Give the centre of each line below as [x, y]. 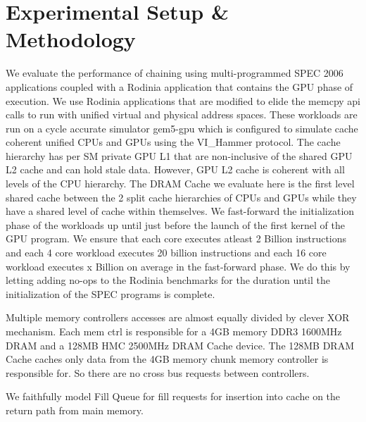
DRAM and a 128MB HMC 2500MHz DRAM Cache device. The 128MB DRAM [180, 345]
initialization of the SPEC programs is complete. [111, 293]
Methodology [71, 39]
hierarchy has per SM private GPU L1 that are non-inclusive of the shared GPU [179, 155]
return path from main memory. [75, 410]
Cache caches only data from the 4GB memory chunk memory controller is [167, 359]
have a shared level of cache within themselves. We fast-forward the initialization [180, 211]
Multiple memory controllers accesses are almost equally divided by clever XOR [178, 317]
